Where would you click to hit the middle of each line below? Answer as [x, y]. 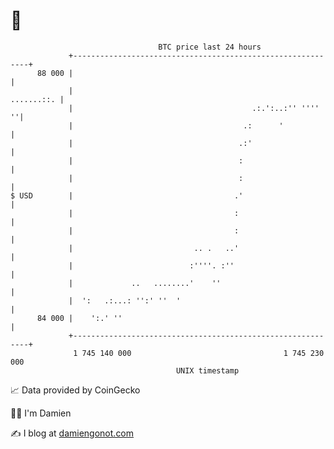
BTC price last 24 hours [210, 47]
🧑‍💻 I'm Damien [41, 413]
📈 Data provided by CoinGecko [75, 390]
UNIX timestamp [207, 370]
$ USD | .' [127, 195]
